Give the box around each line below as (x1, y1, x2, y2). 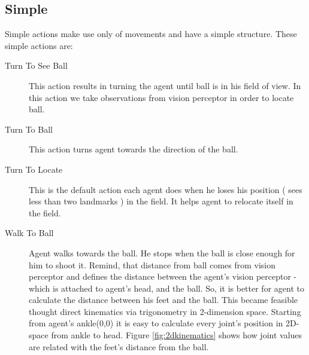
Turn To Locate (5, 163, 63, 175)
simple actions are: (5, 39, 73, 51)
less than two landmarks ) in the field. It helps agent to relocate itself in (29, 195, 293, 207)
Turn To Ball (5, 123, 53, 135)
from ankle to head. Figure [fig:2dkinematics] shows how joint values (51, 329, 302, 341)
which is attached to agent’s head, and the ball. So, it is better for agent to (29, 281, 304, 294)
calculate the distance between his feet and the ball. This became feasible (29, 293, 298, 306)
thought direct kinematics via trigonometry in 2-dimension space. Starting (29, 305, 301, 317)
